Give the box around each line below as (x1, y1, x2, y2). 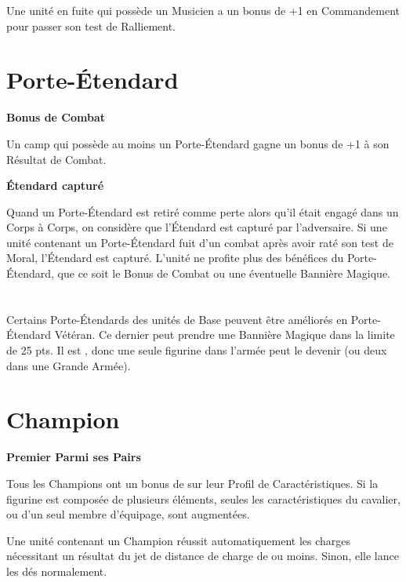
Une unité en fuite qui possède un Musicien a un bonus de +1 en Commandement (6, 2, 400, 18)
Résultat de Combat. (6, 151, 107, 167)
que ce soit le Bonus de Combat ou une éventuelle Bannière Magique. (57, 265, 391, 282)
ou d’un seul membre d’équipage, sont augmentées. (6, 506, 250, 522)
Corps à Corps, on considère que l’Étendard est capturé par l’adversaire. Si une (6, 219, 387, 235)
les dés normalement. (6, 562, 107, 579)
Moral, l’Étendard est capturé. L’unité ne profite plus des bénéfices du (6, 249, 344, 266)
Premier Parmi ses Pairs (6, 449, 141, 465)
